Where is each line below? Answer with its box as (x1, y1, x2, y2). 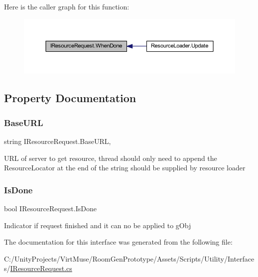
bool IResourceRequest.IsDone (4, 203, 97, 213)
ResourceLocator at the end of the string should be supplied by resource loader (4, 162, 246, 173)
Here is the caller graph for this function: (4, 1, 129, 11)
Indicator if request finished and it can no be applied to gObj (4, 220, 191, 230)
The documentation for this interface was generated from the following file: (4, 237, 233, 247)
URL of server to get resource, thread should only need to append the (4, 152, 217, 163)
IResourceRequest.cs (10, 263, 72, 274)
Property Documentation (4, 90, 136, 106)
